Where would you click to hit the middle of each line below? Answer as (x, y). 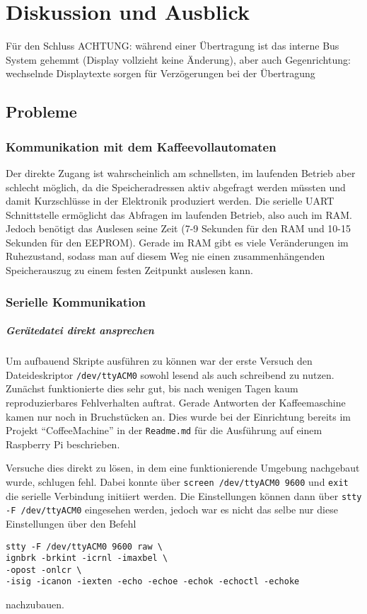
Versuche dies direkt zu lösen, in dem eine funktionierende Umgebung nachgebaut (183, 468)
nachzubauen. (35, 604)
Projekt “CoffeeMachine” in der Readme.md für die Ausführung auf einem (164, 430)
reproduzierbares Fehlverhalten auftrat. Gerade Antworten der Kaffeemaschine (176, 402)
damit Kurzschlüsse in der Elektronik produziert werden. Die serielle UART (170, 201)
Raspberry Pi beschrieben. (63, 444)
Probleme (41, 112)
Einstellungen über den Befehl (71, 523)
